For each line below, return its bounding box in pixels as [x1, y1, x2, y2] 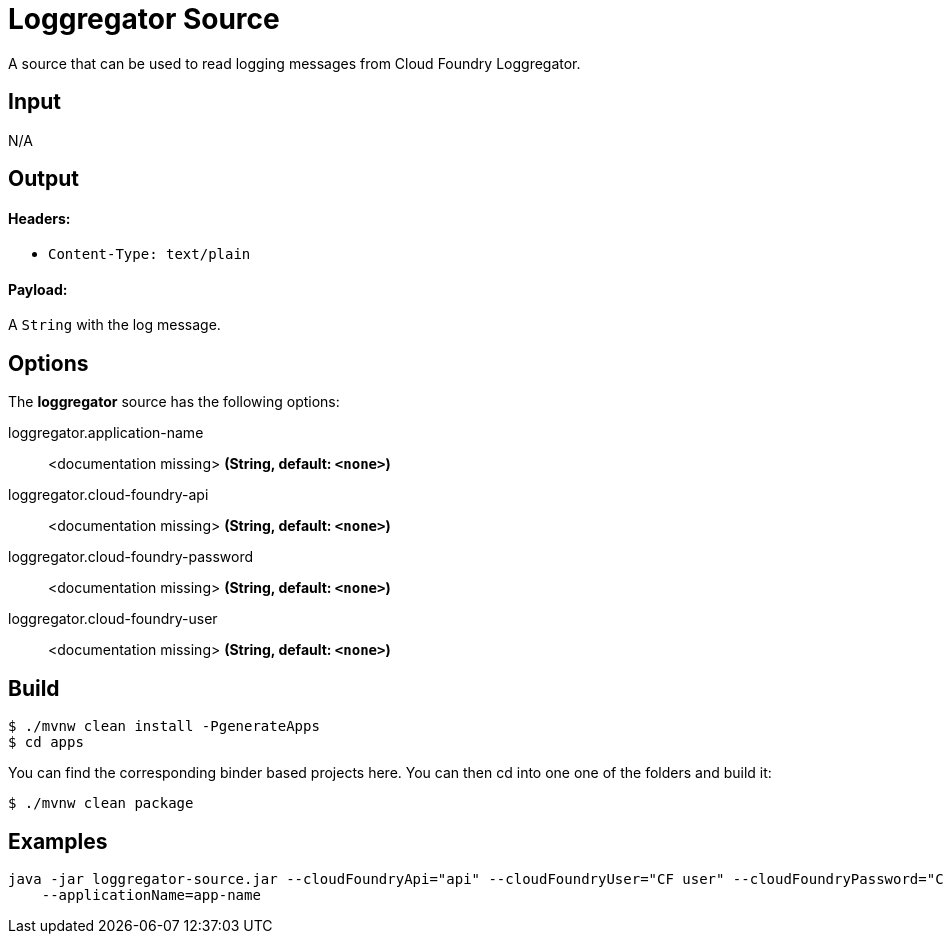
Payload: [8, 280, 68, 298]
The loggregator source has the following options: [8, 393, 340, 411]
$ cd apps [8, 734, 84, 751]
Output [8, 166, 79, 192]
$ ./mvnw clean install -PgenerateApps [8, 718, 320, 735]
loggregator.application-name [8, 424, 204, 442]
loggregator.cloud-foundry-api [8, 486, 209, 504]
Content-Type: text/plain [48, 246, 251, 263]
